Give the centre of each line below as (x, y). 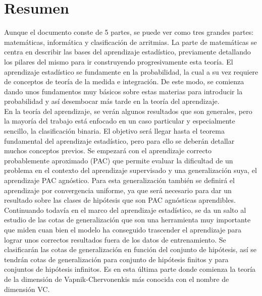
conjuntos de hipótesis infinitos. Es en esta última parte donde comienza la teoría (130, 269)
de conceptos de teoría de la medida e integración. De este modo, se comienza (124, 81)
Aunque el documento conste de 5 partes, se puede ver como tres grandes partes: (129, 32)
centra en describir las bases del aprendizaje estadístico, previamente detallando (127, 52)
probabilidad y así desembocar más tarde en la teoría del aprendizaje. (112, 101)
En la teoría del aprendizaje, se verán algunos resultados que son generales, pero (128, 111)
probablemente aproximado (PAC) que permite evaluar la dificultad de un (119, 160)
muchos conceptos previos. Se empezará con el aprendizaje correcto (108, 151)
